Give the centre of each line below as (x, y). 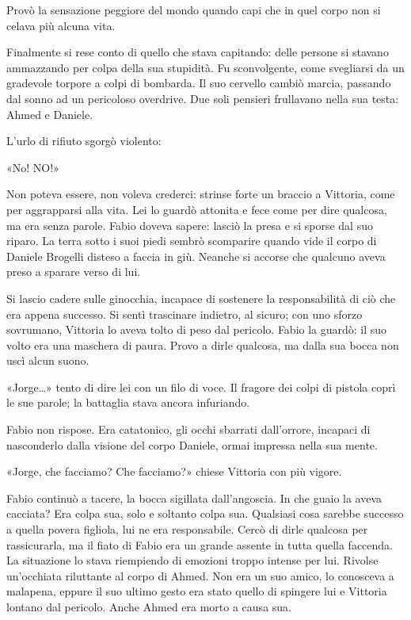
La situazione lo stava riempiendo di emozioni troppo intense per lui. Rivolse (192, 560)
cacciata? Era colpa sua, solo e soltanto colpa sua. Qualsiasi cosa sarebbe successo (205, 513)
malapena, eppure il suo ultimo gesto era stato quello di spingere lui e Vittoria (197, 591)
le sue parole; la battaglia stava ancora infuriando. (128, 402)
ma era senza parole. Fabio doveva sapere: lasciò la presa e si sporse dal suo (190, 225)
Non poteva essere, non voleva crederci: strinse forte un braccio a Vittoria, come (201, 194)
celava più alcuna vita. (61, 25)
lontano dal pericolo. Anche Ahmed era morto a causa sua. (149, 607)
